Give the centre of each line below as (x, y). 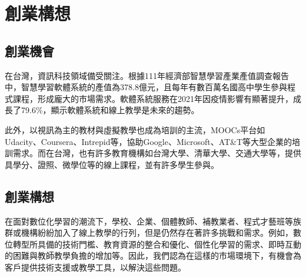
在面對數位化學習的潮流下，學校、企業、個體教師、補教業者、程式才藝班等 (149, 221)
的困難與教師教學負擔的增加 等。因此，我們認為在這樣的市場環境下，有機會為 (153, 255)
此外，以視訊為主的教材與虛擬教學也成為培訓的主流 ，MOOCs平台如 (135, 129)
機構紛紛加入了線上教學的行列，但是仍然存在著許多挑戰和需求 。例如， (157, 233)
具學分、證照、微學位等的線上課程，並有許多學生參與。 (112, 164)
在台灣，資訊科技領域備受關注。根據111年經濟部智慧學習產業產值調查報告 (147, 75)
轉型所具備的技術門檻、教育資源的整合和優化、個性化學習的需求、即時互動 (157, 244)
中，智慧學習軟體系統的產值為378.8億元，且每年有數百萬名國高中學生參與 (146, 87)
